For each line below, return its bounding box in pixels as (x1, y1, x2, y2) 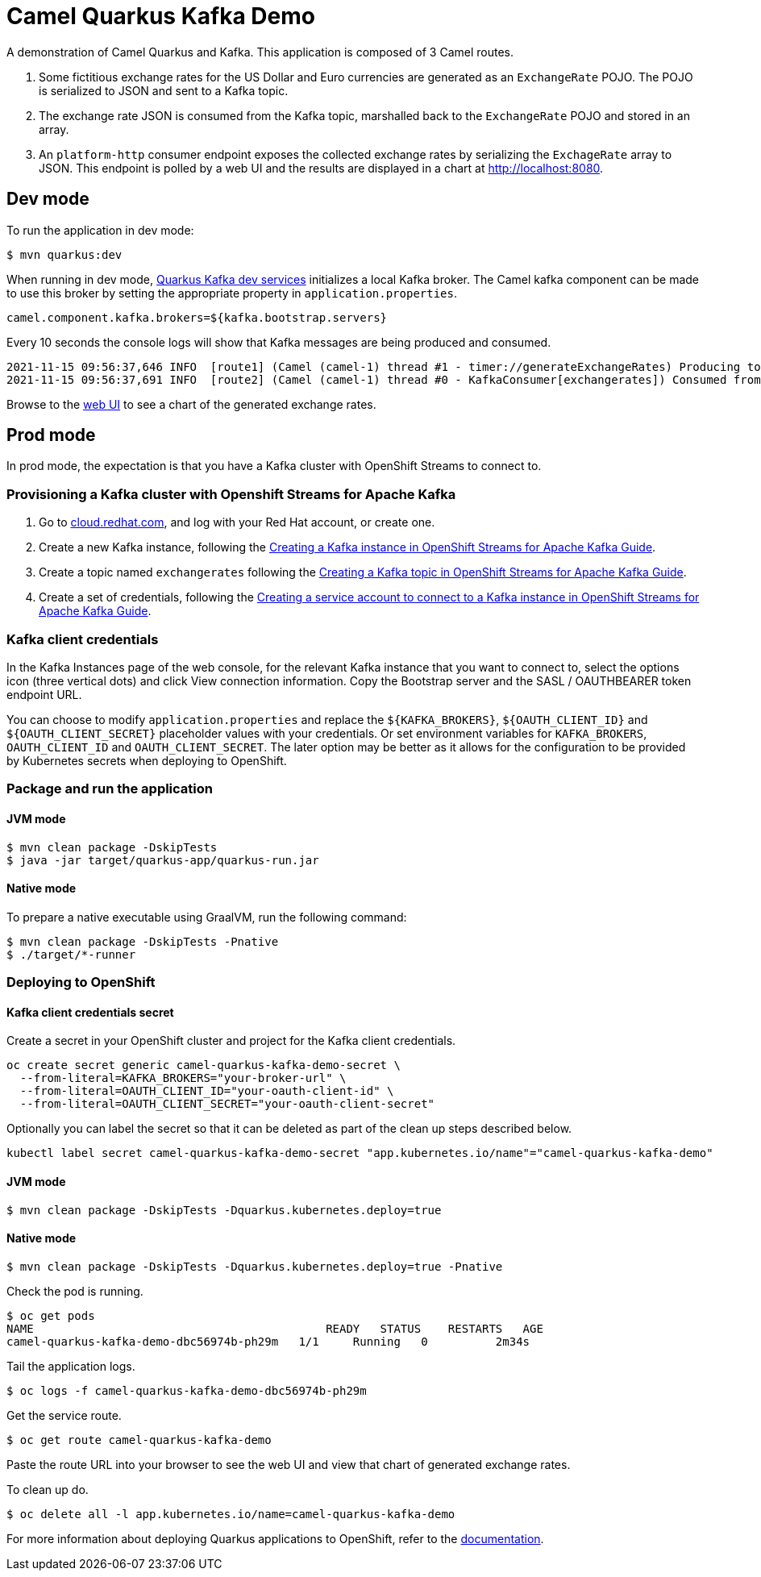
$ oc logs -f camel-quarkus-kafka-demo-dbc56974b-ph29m (6, 1384, 367, 1397)
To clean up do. (6, 1482, 89, 1496)
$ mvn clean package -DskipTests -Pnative (6, 934, 279, 948)
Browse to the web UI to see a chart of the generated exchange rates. (6, 397, 376, 411)
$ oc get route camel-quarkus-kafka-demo (6, 1433, 272, 1446)
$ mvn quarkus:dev (6, 248, 123, 261)
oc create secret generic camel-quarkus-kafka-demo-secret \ (6, 1059, 401, 1072)
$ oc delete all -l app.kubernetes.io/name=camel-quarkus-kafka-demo (6, 1507, 455, 1521)
